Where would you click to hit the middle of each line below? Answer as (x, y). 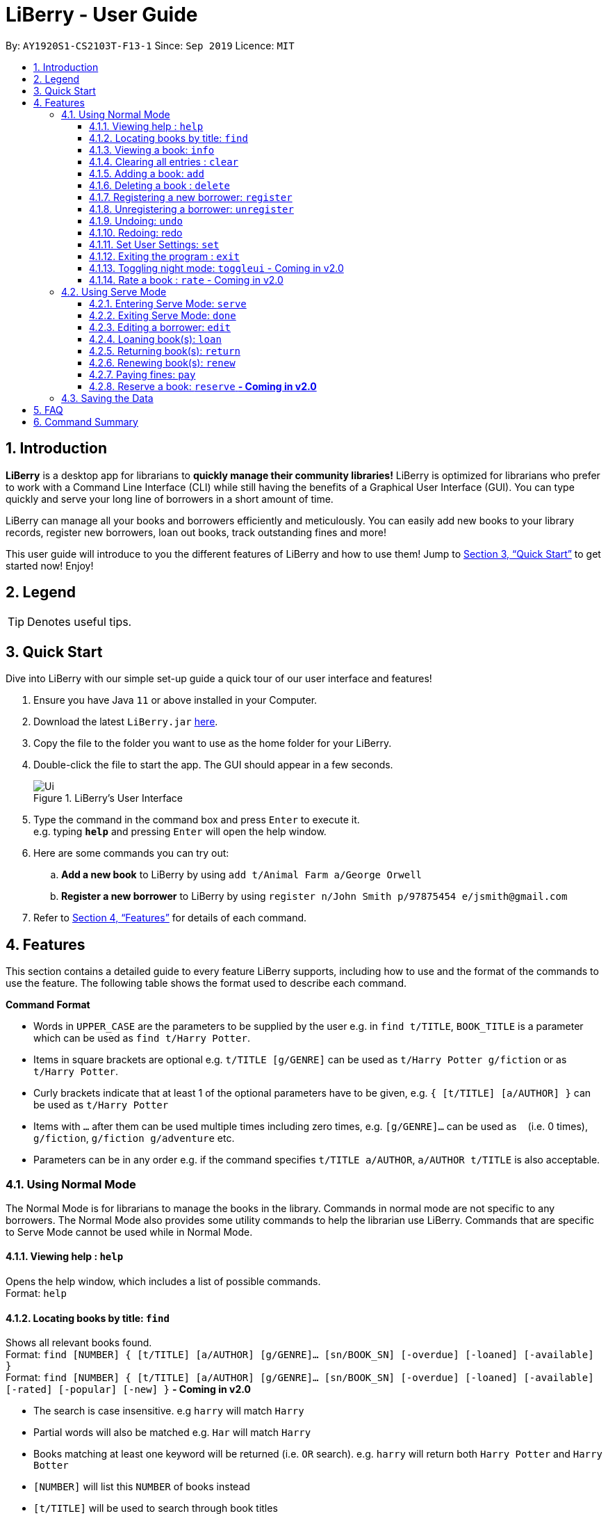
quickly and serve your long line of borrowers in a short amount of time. (170, 499)
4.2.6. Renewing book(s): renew (162, 362)
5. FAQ (48, 410)
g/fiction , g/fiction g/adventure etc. (134, 1138)
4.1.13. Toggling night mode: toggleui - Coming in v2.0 (216, 268)
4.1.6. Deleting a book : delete (159, 185)
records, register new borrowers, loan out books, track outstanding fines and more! (196, 532)
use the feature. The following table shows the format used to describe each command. (206, 983)
